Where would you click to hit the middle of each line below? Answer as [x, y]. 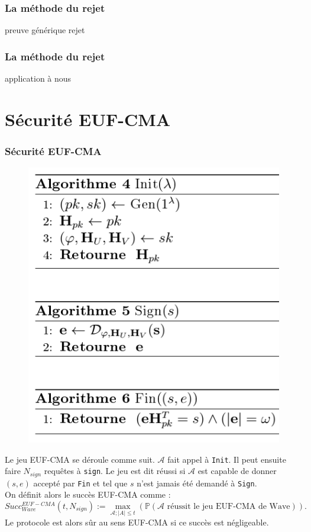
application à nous [38, 78]
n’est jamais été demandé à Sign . [197, 483]
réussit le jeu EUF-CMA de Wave [229, 506]
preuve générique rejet [45, 30]
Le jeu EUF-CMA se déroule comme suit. [80, 459]
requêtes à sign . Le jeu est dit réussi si [115, 471]
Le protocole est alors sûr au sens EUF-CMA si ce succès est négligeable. [137, 522]
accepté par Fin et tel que [80, 483]
